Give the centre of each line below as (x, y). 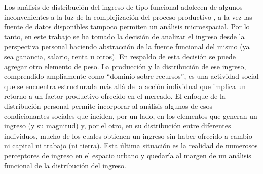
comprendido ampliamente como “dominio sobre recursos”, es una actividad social (131, 76)
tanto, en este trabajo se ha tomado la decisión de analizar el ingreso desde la (124, 36)
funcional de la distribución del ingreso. (65, 165)
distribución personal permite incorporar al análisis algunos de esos (108, 105)
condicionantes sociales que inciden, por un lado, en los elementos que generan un (131, 116)
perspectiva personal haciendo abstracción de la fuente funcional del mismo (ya (127, 46)
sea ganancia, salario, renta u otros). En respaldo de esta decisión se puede (120, 56)
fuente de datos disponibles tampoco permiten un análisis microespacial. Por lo (127, 27)
